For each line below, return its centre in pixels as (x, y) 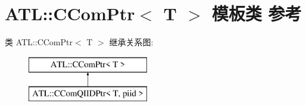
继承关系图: (131, 42)
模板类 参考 (257, 13)
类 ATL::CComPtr (39, 42)
